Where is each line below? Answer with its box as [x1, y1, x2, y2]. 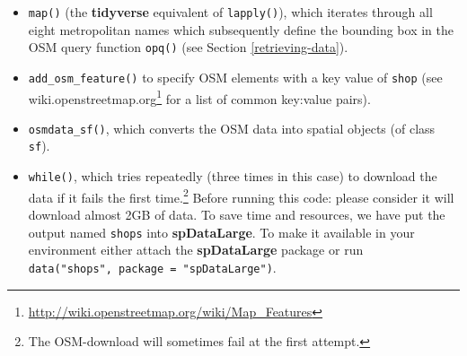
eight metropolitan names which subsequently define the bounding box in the [28, 20, 454, 39]
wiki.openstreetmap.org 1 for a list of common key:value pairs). [28, 86, 371, 108]
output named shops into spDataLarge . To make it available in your [28, 222, 415, 241]
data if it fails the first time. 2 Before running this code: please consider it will [28, 185, 454, 206]
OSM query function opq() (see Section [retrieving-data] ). [28, 38, 348, 56]
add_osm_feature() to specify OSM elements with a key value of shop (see [28, 67, 443, 86]
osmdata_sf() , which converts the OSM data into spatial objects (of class [28, 118, 436, 137]
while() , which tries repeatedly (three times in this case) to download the [28, 167, 437, 186]
